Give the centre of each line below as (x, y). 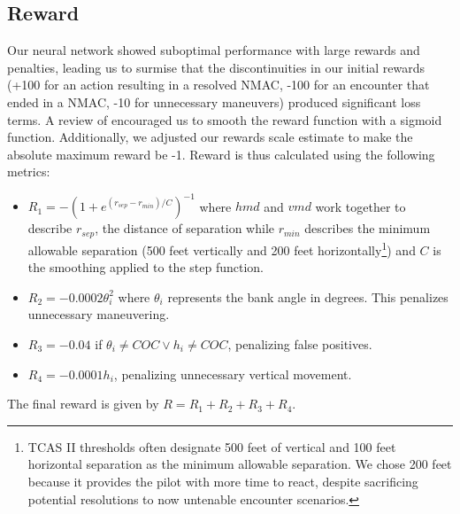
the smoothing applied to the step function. (146, 267)
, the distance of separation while (185, 228)
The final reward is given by (83, 404)
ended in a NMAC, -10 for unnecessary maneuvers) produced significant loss (214, 101)
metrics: (29, 171)
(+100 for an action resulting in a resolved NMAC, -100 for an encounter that (218, 85)
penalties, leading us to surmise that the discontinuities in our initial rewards (216, 67)
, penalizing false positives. (300, 343)
